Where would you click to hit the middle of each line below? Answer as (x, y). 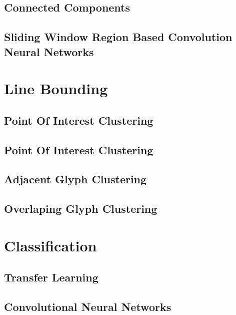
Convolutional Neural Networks (88, 306)
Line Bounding (56, 88)
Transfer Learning (51, 277)
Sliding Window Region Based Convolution (118, 37)
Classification (50, 245)
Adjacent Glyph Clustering (75, 179)
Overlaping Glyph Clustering (81, 209)
